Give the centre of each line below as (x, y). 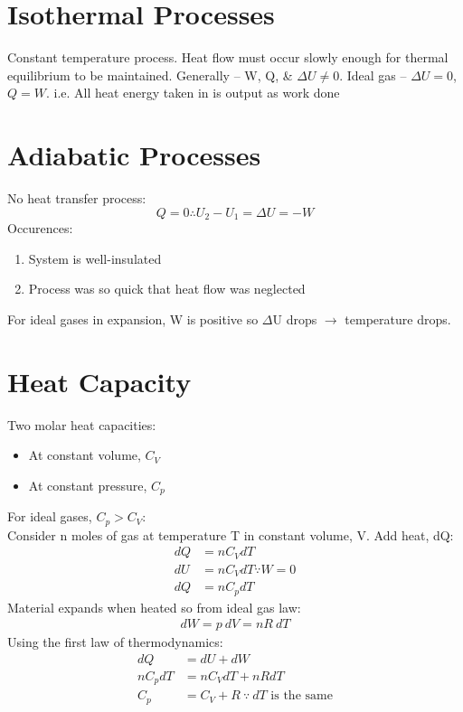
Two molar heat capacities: (82, 424)
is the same (302, 696)
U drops (295, 319)
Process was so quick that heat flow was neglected (167, 289)
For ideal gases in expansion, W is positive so (133, 319)
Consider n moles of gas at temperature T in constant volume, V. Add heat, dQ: (231, 534)
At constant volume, (85, 455)
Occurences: (40, 228)
